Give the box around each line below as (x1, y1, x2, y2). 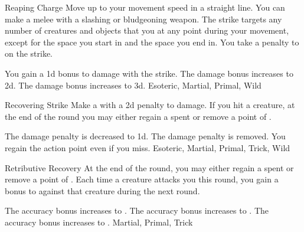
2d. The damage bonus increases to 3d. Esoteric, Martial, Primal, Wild (5, 79, 261, 91)
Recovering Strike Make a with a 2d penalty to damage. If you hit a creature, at (5, 99, 295, 111)
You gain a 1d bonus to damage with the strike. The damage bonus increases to (5, 67, 293, 79)
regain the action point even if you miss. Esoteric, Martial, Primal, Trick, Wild (5, 141, 290, 153)
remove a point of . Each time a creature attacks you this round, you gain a (5, 173, 279, 185)
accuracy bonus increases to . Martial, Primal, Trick (5, 215, 193, 228)
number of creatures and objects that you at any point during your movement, (5, 24, 289, 37)
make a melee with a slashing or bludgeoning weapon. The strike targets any (5, 12, 282, 25)
